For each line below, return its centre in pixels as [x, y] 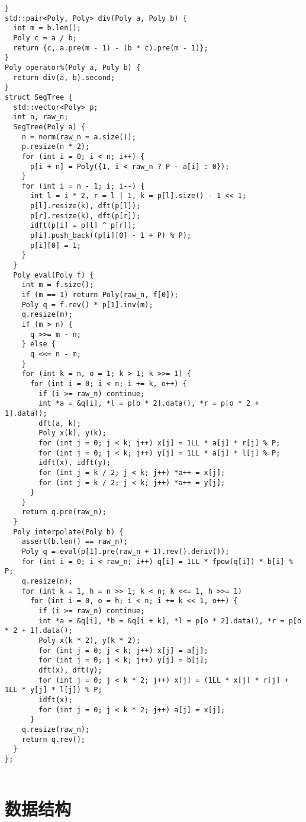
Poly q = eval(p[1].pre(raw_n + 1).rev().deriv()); [125, 552]
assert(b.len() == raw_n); [75, 542]
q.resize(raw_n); [56, 729]
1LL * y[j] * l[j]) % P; [54, 690]
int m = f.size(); [58, 285]
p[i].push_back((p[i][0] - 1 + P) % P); [110, 236]
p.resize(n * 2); [56, 147]
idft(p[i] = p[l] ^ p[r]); [83, 226]
